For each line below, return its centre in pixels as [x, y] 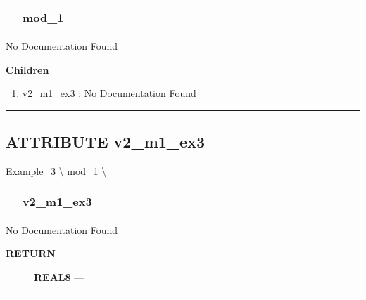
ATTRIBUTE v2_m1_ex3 [106, 142]
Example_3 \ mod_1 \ [56, 170]
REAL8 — [59, 276]
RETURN [31, 253]
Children [27, 69]
